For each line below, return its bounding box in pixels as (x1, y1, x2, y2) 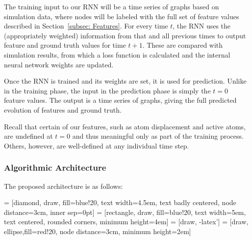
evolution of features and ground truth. (4, 104, 122, 115)
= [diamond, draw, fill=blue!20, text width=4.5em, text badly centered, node (4, 197, 236, 208)
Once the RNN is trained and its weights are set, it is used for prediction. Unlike (4, 76, 247, 86)
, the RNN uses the (173, 21, 231, 31)
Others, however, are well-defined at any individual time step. (4, 140, 189, 150)
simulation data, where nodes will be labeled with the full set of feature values (4, 11, 239, 21)
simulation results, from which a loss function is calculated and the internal (4, 49, 230, 60)
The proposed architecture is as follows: (4, 180, 123, 191)
